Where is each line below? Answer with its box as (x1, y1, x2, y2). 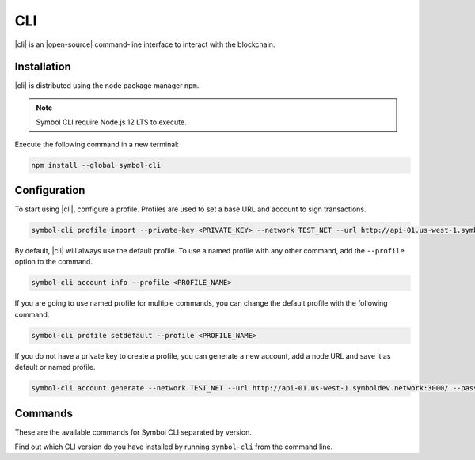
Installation (14, 60, 71, 74)
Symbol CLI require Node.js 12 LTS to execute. (36, 117, 187, 127)
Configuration (14, 184, 85, 197)
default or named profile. (14, 363, 96, 372)
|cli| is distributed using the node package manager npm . (14, 81, 199, 90)
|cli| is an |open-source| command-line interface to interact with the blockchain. (14, 40, 275, 49)
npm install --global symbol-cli (31, 161, 161, 169)
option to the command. (14, 257, 93, 267)
